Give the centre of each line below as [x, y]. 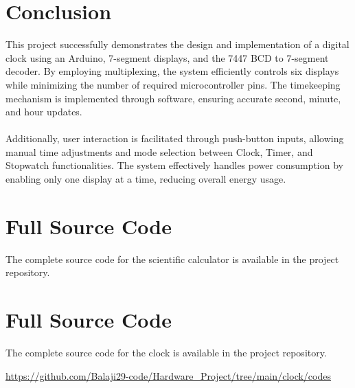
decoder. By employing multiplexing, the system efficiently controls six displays [172, 71]
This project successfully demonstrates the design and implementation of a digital [177, 44]
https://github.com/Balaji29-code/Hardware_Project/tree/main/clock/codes [168, 375]
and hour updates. [44, 112]
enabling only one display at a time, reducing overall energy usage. [146, 179]
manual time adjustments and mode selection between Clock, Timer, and [159, 151]
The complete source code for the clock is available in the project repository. [166, 353]
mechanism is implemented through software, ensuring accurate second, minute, [173, 98]
